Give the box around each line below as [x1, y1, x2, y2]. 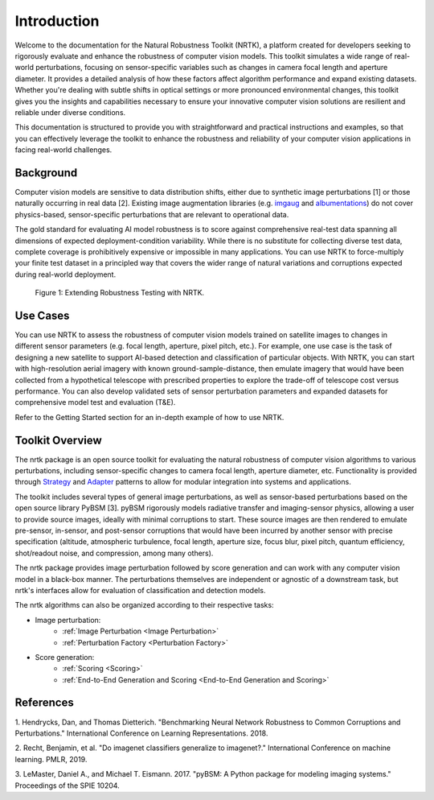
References [14, 696, 74, 710]
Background [14, 166, 78, 179]
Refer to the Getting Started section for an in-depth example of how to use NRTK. [14, 412, 285, 422]
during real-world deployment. [14, 270, 117, 279]
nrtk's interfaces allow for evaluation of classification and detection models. [14, 585, 266, 595]
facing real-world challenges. [14, 145, 113, 155]
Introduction [14, 12, 100, 30]
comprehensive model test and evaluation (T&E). [14, 398, 176, 407]
